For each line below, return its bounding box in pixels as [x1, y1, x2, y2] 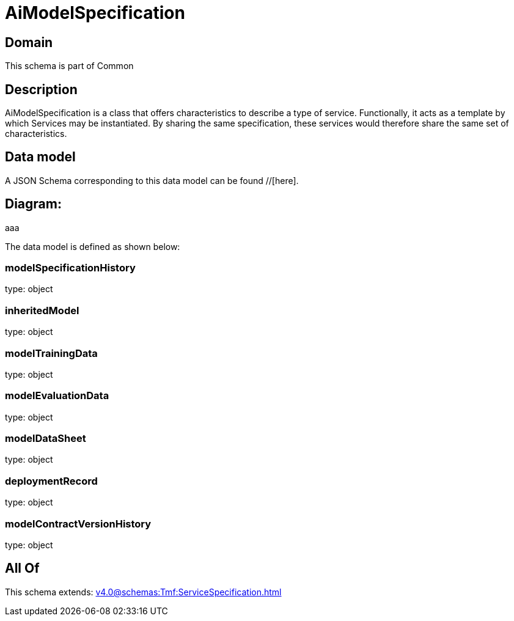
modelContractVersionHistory [5, 517, 152, 530]
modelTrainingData [5, 347, 98, 359]
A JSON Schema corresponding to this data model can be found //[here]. [5, 175, 299, 186]
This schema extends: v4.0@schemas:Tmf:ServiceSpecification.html [5, 586, 282, 597]
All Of [5, 560, 40, 576]
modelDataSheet [5, 432, 86, 445]
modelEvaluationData [5, 389, 109, 402]
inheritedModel [5, 304, 79, 317]
